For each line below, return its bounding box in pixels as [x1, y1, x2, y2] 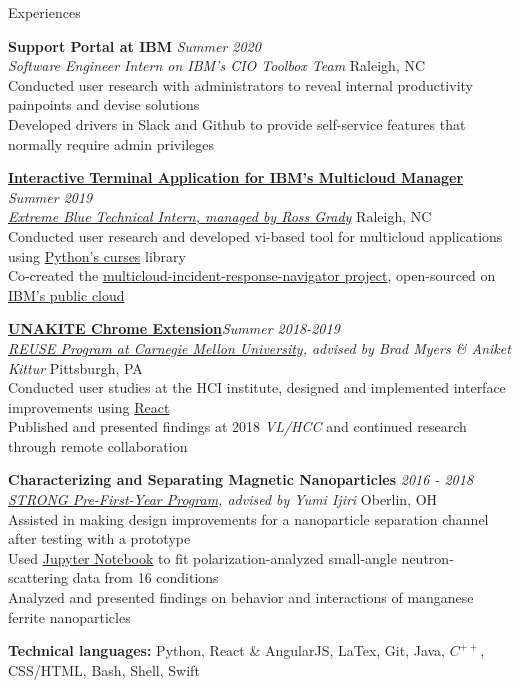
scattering [8, 567, 69, 588]
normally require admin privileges [8, 133, 214, 154]
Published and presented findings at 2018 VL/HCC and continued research [8, 416, 467, 437]
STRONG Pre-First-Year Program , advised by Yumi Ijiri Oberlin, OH [8, 489, 438, 510]
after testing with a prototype [8, 528, 191, 549]
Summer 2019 [8, 186, 93, 207]
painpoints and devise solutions [8, 94, 200, 115]
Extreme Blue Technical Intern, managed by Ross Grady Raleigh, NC [8, 206, 432, 227]
